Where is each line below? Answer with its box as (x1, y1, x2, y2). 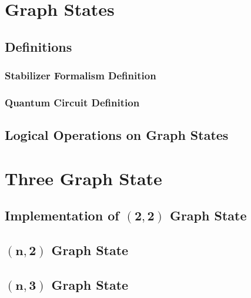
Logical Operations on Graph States (5, 126, 229, 144)
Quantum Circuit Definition (5, 95, 140, 109)
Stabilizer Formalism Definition (5, 68, 156, 83)
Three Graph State (5, 166, 162, 190)
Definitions (5, 37, 72, 55)
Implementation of (5, 206, 119, 225)
